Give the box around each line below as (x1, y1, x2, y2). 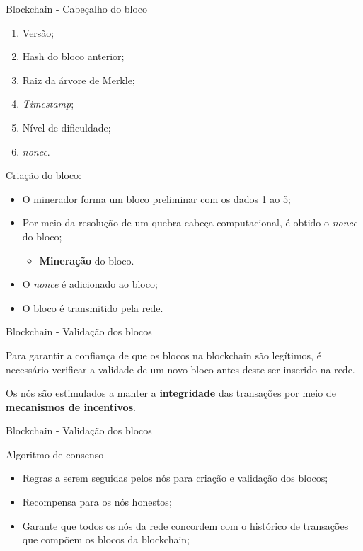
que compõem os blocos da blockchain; (22, 532, 190, 547)
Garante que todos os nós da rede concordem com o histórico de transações (22, 518, 349, 533)
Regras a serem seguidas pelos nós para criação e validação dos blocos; (22, 470, 328, 485)
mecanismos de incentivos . (6, 399, 136, 414)
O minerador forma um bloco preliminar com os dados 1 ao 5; (22, 191, 291, 206)
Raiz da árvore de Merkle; (22, 72, 135, 87)
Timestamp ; (22, 96, 74, 111)
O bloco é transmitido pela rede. (22, 300, 163, 315)
